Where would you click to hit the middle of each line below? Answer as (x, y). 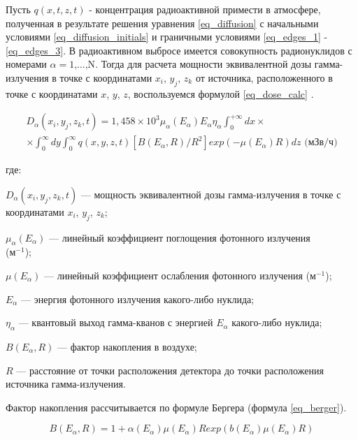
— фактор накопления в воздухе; (127, 346)
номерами (26, 64)
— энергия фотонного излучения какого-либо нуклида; (138, 299)
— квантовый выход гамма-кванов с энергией (116, 322)
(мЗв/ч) (321, 143)
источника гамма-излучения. (66, 384)
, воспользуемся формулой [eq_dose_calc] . (221, 93)
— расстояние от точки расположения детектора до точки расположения (170, 370)
